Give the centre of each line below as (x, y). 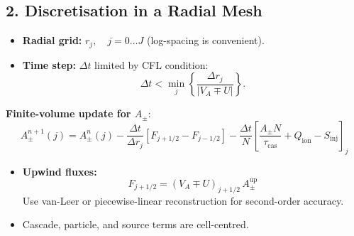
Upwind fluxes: (60, 171)
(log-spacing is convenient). (206, 40)
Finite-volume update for (68, 113)
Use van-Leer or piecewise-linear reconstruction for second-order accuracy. (183, 200)
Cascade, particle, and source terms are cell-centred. (135, 224)
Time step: (49, 64)
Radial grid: (52, 40)
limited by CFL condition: (151, 64)
